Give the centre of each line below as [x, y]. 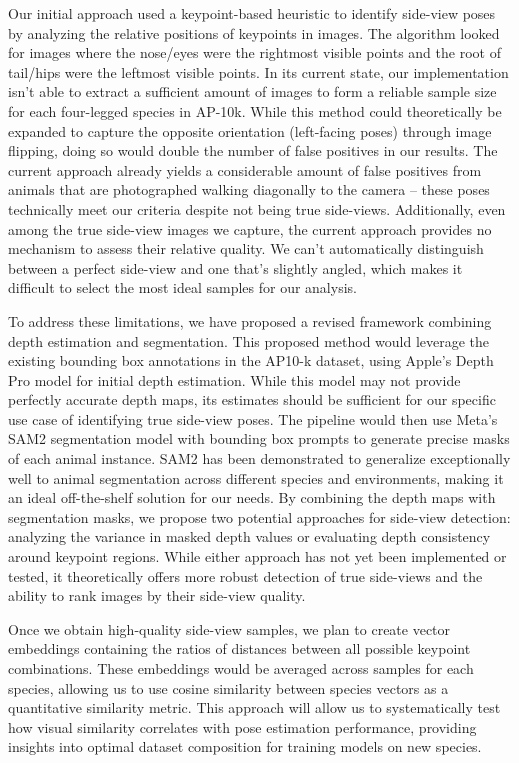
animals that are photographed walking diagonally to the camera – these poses [249, 189]
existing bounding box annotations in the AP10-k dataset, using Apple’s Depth [251, 360]
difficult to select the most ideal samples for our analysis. [182, 287]
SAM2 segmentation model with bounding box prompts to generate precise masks [259, 438]
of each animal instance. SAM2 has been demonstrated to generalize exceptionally [259, 458]
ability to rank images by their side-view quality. [157, 595]
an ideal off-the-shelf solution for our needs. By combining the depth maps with [252, 497]
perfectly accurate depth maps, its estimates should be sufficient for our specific [252, 399]
